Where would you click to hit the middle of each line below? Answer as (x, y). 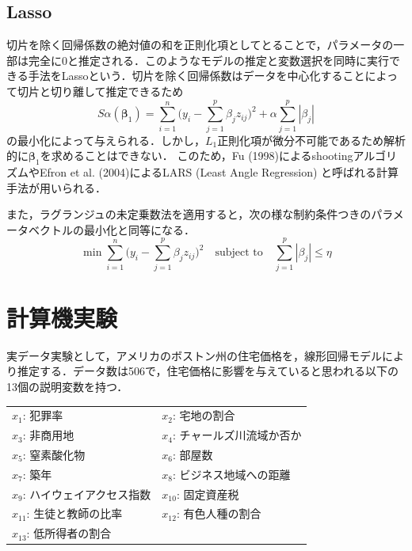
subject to (239, 253)
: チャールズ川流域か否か (237, 435)
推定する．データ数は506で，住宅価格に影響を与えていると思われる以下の (208, 371)
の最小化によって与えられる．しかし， (106, 140)
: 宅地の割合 (204, 415)
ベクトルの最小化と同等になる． (111, 229)
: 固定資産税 (208, 494)
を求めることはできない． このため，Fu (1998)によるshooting (196, 156)
